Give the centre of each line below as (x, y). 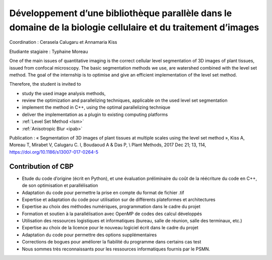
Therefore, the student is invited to (45, 84)
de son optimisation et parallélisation (60, 185)
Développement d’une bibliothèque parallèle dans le (121, 13)
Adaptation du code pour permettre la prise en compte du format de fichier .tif (103, 192)
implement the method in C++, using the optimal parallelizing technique (96, 107)
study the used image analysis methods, (64, 93)
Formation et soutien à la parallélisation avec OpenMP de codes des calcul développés (112, 214)
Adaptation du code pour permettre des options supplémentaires (89, 235)
